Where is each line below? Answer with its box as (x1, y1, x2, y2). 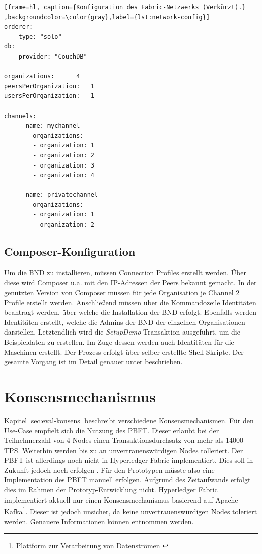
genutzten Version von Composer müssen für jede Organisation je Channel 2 (4, 287, 240, 298)
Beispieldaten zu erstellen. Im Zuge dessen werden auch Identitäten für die (4, 337, 234, 347)
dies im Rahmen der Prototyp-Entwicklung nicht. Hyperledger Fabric (4, 484, 218, 495)
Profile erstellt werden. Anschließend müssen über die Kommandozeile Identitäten (4, 297, 256, 307)
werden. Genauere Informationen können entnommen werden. (4, 516, 194, 526)
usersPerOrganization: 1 (4, 92, 94, 100)
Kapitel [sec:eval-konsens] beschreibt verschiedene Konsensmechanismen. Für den (4, 415, 254, 425)
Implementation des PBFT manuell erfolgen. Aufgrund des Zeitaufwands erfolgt (4, 474, 251, 485)
